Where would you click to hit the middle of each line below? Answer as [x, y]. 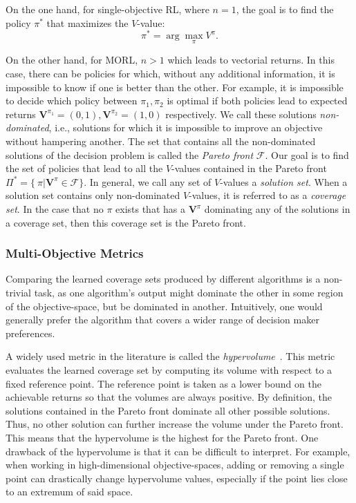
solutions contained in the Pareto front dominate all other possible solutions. [168, 410]
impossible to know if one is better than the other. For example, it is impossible [175, 87]
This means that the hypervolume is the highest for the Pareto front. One [162, 437]
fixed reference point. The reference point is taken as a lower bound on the [163, 383]
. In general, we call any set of [148, 181]
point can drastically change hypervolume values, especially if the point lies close [177, 478]
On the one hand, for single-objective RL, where [107, 9]
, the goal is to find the [285, 9]
